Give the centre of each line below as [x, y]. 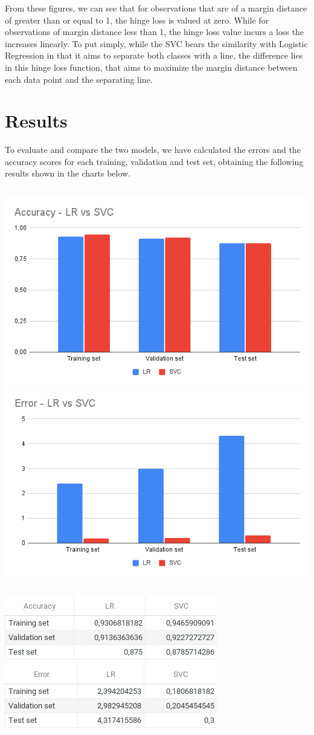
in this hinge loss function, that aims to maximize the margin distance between [151, 67]
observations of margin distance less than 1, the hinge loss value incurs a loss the [155, 32]
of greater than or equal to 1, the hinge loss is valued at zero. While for [137, 20]
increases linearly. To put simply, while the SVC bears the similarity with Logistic [156, 43]
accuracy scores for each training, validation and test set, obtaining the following [154, 161]
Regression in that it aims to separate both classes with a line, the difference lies [154, 55]
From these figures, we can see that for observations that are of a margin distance [156, 8]
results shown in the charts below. [68, 173]
